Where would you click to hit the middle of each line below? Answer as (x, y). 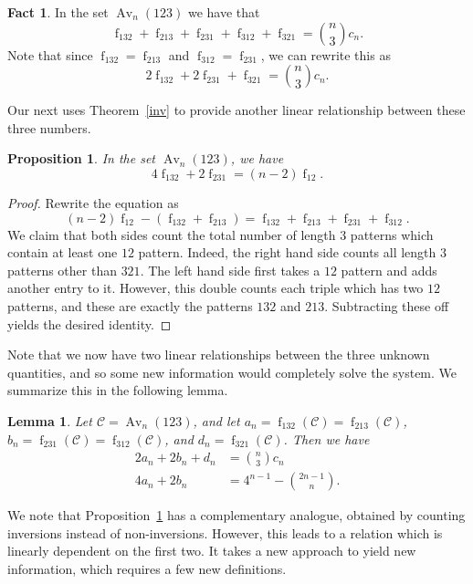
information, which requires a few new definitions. (147, 568)
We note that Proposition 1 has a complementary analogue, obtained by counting (236, 515)
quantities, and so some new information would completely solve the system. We (232, 372)
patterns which (392, 234)
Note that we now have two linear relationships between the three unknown (219, 355)
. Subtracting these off (387, 305)
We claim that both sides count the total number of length (172, 234)
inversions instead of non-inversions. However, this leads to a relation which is (225, 532)
